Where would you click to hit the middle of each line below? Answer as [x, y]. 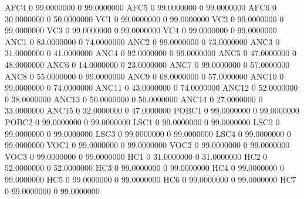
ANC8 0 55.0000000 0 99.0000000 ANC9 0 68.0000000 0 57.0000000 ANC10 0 [144, 76]
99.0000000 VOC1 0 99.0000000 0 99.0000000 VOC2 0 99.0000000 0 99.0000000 [147, 145]
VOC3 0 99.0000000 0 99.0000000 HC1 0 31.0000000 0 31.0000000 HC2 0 [136, 156]
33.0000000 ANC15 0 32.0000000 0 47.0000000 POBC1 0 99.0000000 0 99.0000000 [152, 110]
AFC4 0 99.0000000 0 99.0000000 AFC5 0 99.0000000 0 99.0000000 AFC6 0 [141, 7]
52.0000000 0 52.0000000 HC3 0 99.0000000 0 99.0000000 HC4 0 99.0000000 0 [144, 168]
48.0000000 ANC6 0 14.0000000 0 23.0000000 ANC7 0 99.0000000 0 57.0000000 [147, 64]
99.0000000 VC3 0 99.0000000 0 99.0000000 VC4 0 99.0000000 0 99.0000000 [141, 30]
